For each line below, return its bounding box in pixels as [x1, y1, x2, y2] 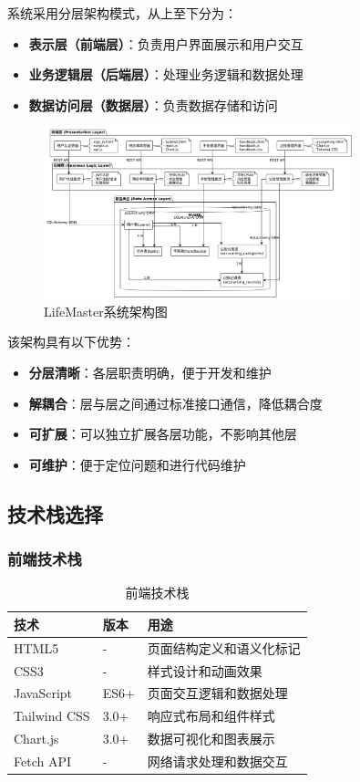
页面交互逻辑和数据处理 [147, 683, 288, 703]
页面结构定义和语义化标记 [147, 638, 301, 657]
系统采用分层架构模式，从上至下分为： [7, 4, 237, 22]
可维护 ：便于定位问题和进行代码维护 [28, 454, 246, 474]
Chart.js [14, 729, 59, 748]
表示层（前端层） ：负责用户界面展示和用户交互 [28, 34, 303, 53]
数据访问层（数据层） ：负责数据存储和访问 [28, 95, 278, 114]
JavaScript [14, 683, 73, 703]
